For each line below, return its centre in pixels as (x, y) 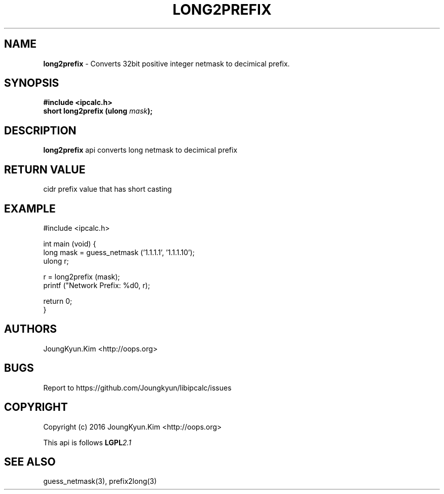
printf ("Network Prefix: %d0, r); (97, 285)
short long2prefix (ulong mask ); (98, 111)
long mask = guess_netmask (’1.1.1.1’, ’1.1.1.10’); (119, 252)
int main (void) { (70, 243)
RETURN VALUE (45, 169)
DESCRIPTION (40, 130)
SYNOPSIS (32, 83)
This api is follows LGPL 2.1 (87, 442)
